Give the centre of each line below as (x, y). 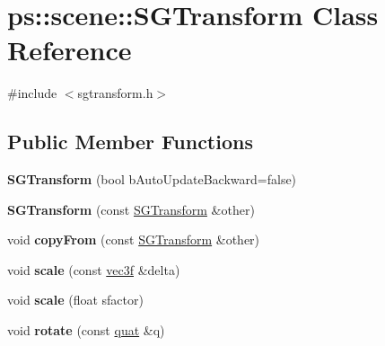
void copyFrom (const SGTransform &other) (134, 240)
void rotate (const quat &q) (86, 330)
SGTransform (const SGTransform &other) (131, 209)
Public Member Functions (130, 142)
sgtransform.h (115, 93)
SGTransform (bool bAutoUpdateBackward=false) (152, 179)
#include (32, 93)
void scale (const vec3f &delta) (94, 269)
